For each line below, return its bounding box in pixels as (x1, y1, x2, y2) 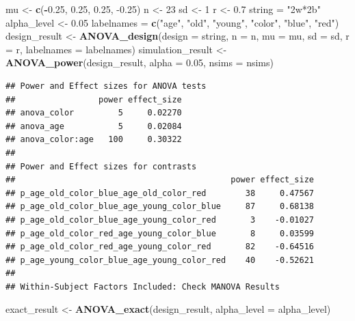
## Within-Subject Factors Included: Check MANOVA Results (5, 281, 280, 292)
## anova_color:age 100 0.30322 (5, 135, 182, 145)
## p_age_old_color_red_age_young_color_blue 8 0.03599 (5, 228, 315, 238)
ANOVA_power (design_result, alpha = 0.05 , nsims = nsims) (5, 55, 274, 70)
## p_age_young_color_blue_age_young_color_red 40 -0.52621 (5, 255, 315, 265)
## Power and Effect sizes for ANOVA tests (5, 81, 207, 91)
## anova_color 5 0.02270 (5, 108, 182, 118)
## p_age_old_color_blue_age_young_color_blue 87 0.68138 (5, 201, 315, 212)
